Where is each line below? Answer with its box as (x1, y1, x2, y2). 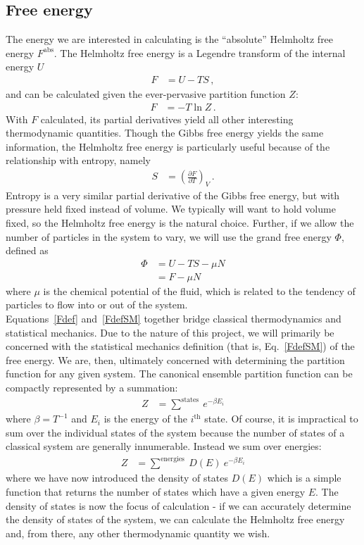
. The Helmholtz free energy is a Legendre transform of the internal (54, 45, 346, 60)
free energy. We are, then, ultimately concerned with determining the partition (6, 352, 345, 367)
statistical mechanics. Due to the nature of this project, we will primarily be (6, 325, 334, 339)
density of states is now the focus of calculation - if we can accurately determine (6, 498, 351, 513)
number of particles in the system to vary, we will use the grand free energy (6, 229, 332, 244)
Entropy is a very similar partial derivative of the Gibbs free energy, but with (6, 187, 340, 202)
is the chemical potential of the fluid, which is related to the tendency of (43, 283, 356, 298)
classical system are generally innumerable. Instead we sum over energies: (6, 439, 322, 453)
